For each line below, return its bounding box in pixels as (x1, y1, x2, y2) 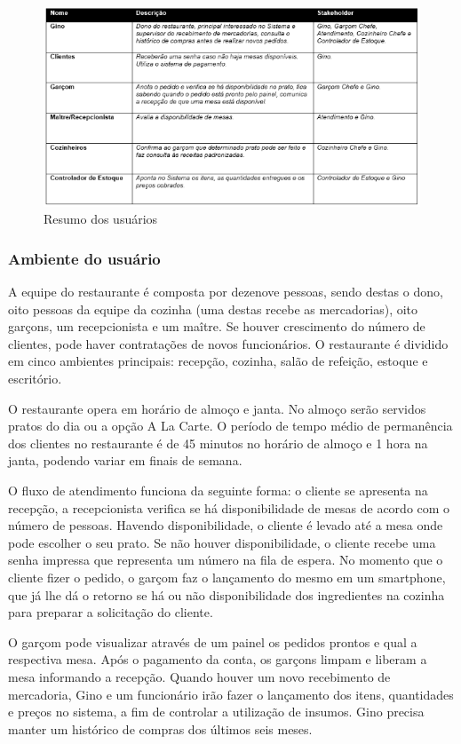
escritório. (8, 369, 62, 388)
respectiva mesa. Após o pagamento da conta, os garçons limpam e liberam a (8, 650, 427, 669)
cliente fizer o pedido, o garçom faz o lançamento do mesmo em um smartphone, (8, 568, 446, 586)
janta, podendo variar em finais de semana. (8, 451, 242, 470)
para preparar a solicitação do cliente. (8, 603, 213, 621)
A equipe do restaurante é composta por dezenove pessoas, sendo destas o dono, (8, 282, 443, 301)
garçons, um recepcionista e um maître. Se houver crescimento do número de (8, 317, 425, 336)
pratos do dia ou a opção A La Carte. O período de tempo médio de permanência (8, 416, 453, 435)
